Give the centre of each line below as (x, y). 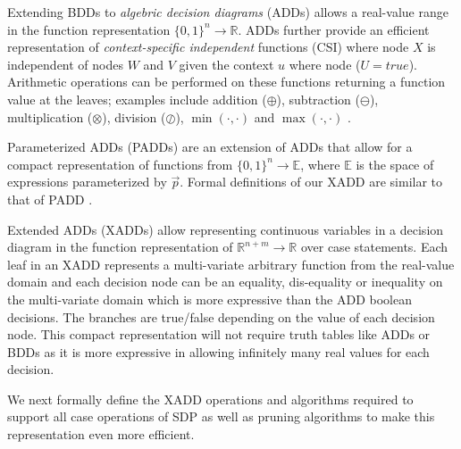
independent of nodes (65, 64)
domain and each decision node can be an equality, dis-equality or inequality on (225, 282)
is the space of (395, 164)
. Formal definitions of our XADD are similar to (311, 182)
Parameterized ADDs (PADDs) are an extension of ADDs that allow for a (210, 147)
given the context (226, 64)
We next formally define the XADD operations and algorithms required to (210, 399)
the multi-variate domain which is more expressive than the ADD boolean (210, 299)
